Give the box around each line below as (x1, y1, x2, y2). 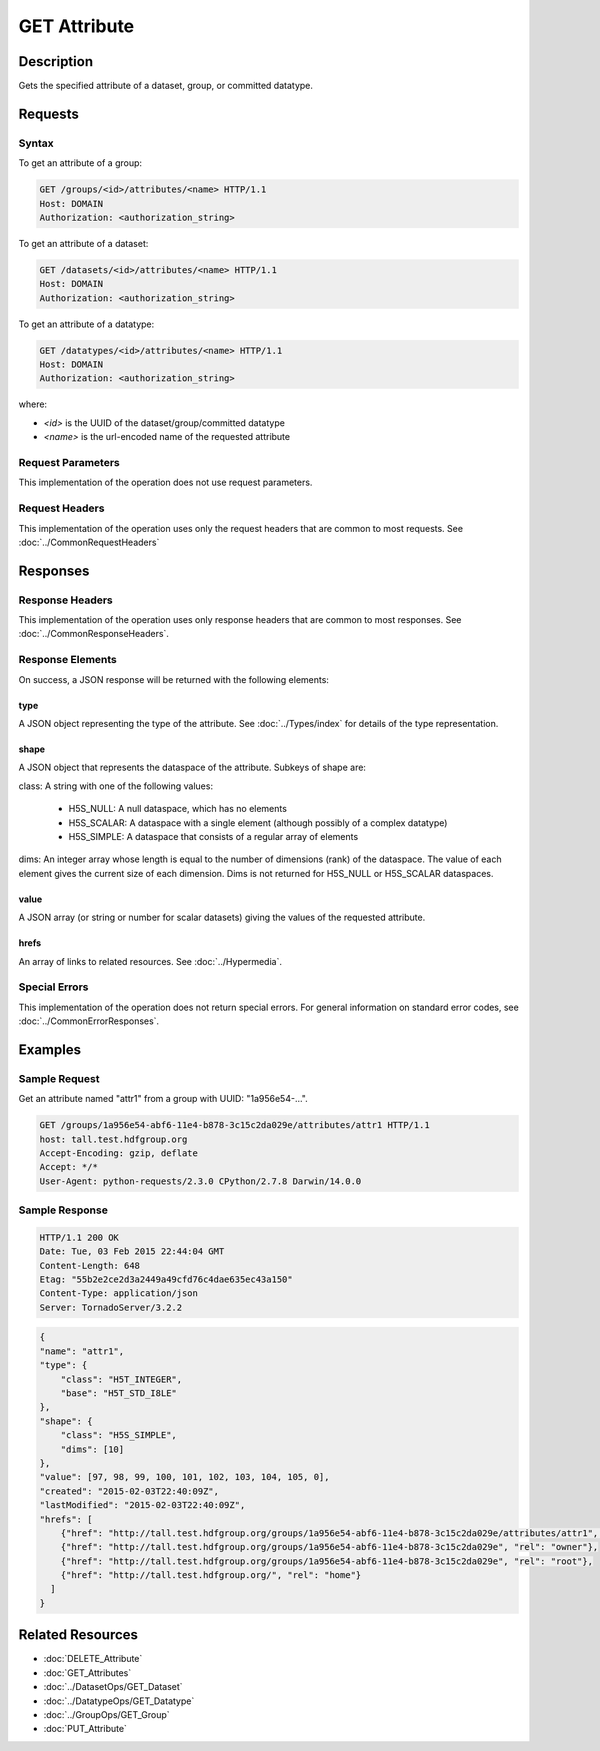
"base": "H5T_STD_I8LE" (60, 1387, 177, 1399)
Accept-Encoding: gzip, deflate (39, 1147, 199, 1159)
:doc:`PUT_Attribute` (43, 1723, 127, 1735)
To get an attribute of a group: (18, 157, 143, 169)
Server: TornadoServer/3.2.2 (39, 1301, 183, 1313)
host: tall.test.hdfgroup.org (39, 1133, 188, 1145)
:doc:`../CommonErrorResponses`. (18, 1015, 160, 1027)
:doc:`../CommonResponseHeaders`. (18, 628, 170, 640)
